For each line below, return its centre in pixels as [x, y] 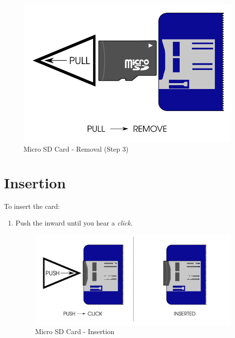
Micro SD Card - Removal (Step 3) [76, 149]
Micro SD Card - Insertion [75, 331]
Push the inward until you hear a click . [74, 222]
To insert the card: [32, 206]
